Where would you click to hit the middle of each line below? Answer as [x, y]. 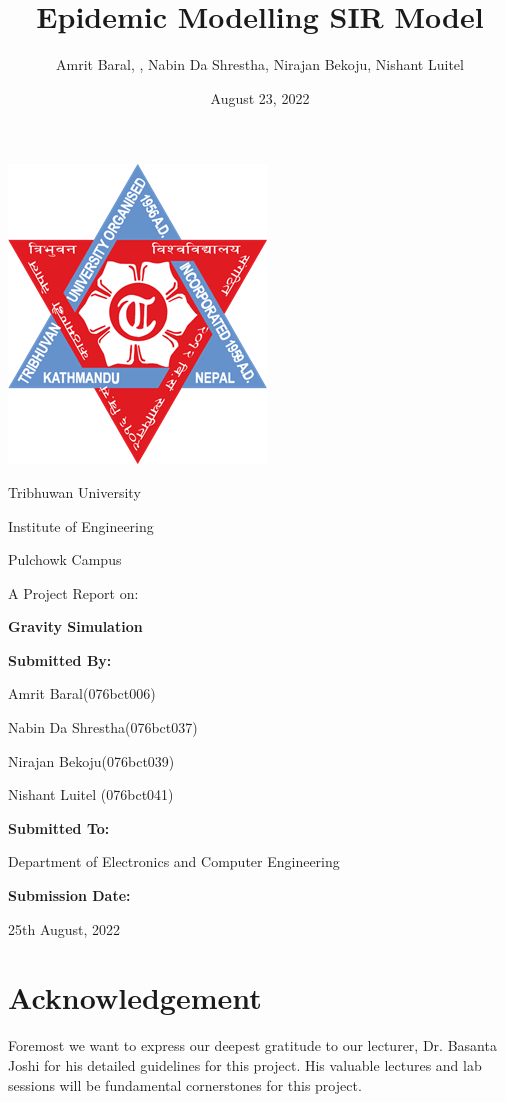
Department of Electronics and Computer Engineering [174, 861]
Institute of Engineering [81, 525]
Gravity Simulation [75, 626]
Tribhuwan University [74, 491]
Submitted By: [60, 659]
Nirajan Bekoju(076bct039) [91, 760]
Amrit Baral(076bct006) [82, 693]
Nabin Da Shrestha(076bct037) [103, 727]
